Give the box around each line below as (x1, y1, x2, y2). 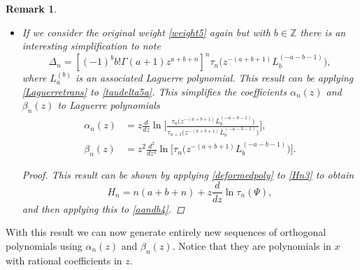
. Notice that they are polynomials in (172, 238, 331, 253)
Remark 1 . (6, 1, 57, 15)
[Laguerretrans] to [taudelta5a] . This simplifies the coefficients (22, 84, 287, 98)
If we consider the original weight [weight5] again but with (22, 24, 271, 39)
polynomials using (6, 238, 82, 253)
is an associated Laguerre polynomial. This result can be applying (75, 70, 354, 85)
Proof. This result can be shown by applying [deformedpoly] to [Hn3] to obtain (22, 167, 354, 181)
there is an (300, 24, 346, 39)
